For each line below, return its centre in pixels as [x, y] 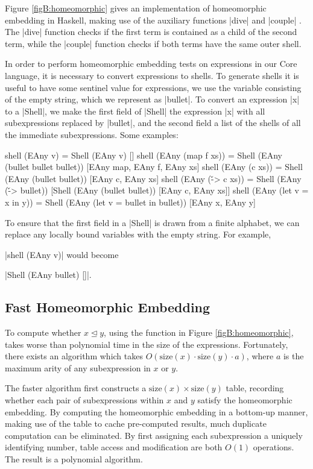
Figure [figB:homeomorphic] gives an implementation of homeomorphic [136, 8]
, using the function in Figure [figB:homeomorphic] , [199, 332]
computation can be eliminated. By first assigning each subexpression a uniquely [154, 435]
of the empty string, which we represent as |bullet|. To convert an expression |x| [152, 99]
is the [293, 356]
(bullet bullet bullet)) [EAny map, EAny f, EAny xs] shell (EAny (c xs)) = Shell [154, 167]
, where [260, 356]
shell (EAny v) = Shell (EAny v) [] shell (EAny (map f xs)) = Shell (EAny [144, 155]
